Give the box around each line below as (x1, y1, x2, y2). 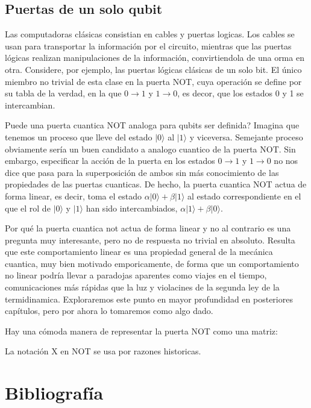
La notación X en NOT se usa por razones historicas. (5, 345, 201, 357)
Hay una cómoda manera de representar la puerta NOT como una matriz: (5, 324, 278, 337)
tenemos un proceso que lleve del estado (5, 130, 152, 143)
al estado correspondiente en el (187, 189, 301, 202)
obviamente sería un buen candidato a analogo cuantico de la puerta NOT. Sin (5, 142, 296, 155)
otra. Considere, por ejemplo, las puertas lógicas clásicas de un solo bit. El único (5, 63, 302, 75)
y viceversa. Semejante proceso (189, 130, 303, 143)
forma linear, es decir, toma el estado (5, 189, 142, 202)
